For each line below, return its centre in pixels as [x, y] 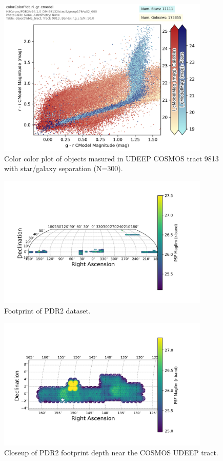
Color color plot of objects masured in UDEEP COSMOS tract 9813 [111, 158]
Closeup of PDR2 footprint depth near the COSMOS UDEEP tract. [111, 453]
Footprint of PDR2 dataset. [47, 311]
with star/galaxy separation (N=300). [64, 168]
